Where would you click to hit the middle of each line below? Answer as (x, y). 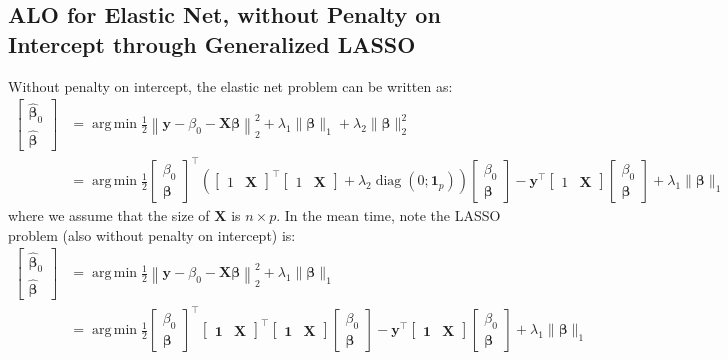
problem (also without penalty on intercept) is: (152, 234)
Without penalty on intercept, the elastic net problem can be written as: (230, 85)
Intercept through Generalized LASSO (212, 43)
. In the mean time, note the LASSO (388, 215)
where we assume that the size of (109, 215)
